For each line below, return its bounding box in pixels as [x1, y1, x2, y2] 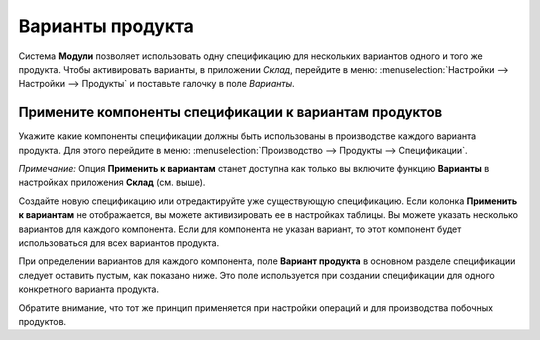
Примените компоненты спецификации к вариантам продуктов [18, 104, 443, 121]
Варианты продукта [18, 15, 195, 37]
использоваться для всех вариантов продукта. [18, 236, 220, 249]
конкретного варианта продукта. [18, 283, 160, 295]
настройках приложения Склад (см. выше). [18, 176, 206, 189]
